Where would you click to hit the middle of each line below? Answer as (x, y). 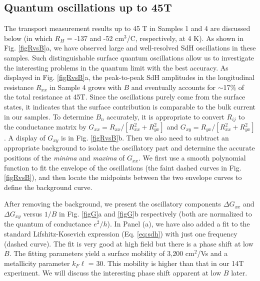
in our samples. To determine (49, 116)
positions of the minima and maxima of (64, 158)
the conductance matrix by (45, 126)
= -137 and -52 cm (95, 38)
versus (33, 214)
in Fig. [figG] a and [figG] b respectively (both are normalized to (155, 214)
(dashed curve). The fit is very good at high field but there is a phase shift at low (129, 243)
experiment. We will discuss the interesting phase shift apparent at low (113, 273)
